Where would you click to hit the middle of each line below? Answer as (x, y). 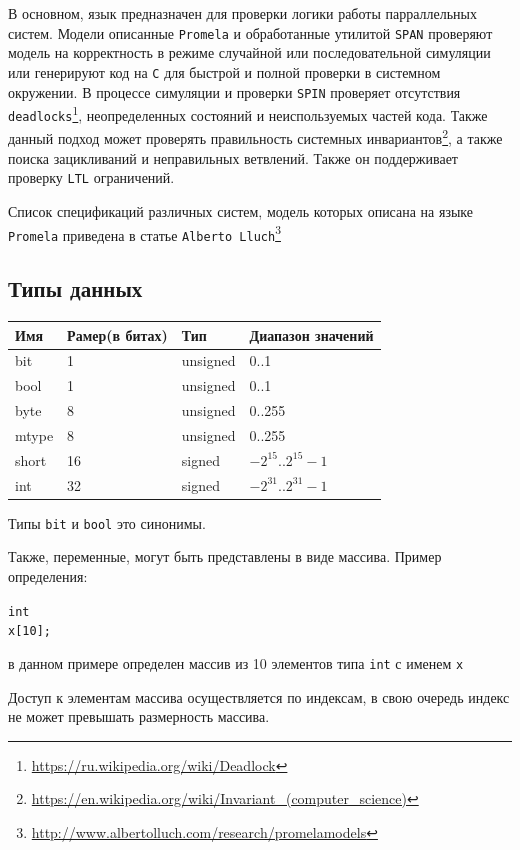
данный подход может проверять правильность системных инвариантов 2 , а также (255, 137)
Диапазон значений (311, 334)
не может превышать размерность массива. (139, 716)
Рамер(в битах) (117, 334)
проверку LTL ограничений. (91, 177)
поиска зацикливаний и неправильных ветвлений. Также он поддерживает (233, 157)
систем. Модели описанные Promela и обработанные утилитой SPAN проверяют (250, 32)
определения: (48, 575)
